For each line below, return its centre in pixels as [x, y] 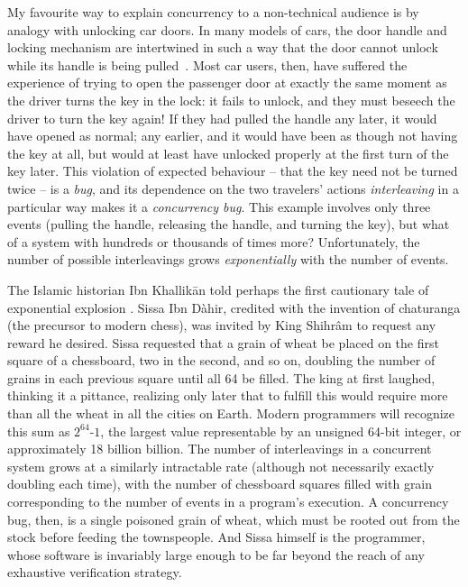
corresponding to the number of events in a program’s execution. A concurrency [228, 502]
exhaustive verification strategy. [95, 572]
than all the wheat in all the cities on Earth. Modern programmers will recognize [231, 413]
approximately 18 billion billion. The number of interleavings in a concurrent [220, 449]
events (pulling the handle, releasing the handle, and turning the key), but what [229, 224]
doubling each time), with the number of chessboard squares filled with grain [220, 484]
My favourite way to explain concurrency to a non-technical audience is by [213, 12]
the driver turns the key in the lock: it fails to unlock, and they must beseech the [231, 100]
